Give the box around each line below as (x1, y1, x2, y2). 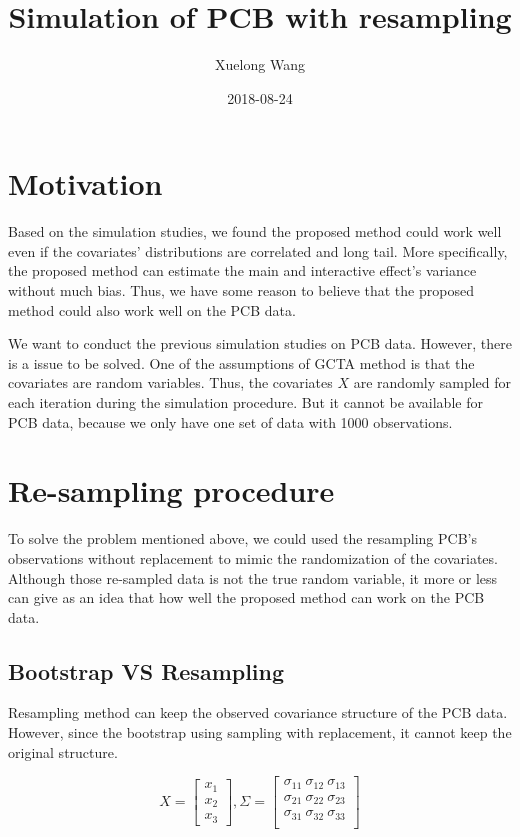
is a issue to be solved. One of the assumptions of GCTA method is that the (8, 352, 475, 373)
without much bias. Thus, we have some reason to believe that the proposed (8, 280, 474, 301)
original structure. (8, 741, 118, 762)
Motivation (8, 163, 163, 204)
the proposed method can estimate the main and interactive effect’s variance (8, 260, 477, 281)
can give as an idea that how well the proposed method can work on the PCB (8, 587, 485, 608)
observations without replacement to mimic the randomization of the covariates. (8, 547, 498, 568)
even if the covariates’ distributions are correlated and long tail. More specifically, (8, 240, 508, 261)
